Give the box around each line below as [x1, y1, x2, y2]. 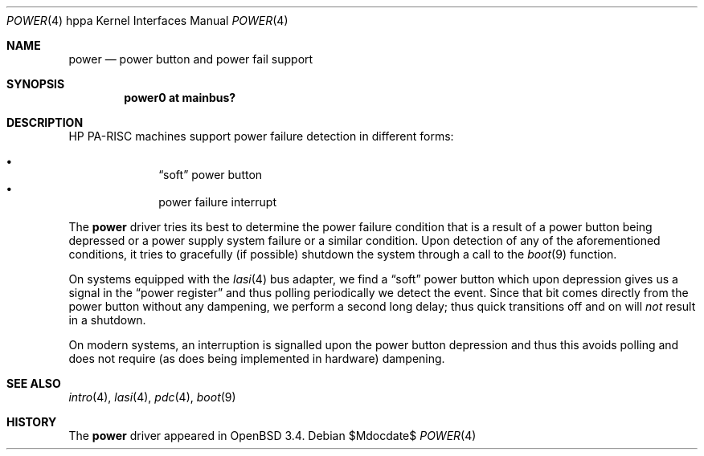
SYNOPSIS [6, 77, 65, 91]
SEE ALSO [6, 377, 61, 390]
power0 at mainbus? [124, 91, 236, 104]
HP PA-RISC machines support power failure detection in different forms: [68, 129, 454, 143]
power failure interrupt [158, 195, 276, 209]
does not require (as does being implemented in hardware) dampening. [68, 352, 445, 365]
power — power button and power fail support [68, 52, 313, 66]
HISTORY [6, 415, 57, 429]
